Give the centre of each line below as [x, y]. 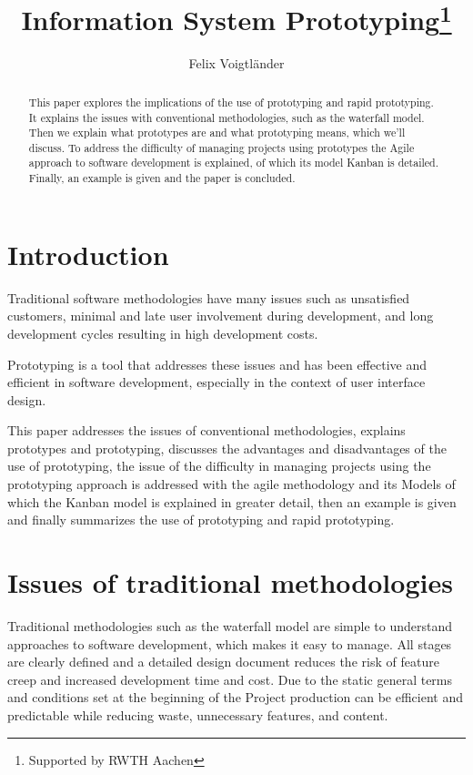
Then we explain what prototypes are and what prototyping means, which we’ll [217, 133]
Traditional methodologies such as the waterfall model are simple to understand [230, 625]
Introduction [88, 254]
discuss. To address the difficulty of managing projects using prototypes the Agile [221, 147]
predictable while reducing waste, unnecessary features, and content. [198, 714]
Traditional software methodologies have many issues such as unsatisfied [209, 297]
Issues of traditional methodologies [230, 582]
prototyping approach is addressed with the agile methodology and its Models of [231, 484]
